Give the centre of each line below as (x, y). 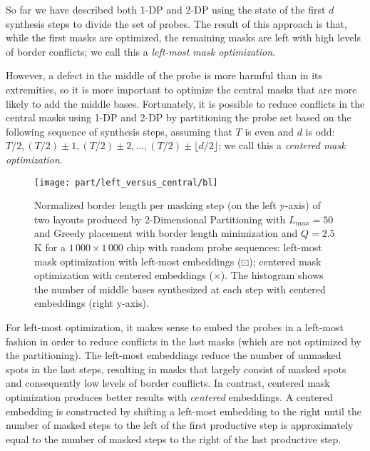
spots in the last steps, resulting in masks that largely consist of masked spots (176, 369)
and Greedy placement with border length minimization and (166, 233)
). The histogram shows (272, 275)
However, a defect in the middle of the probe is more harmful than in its (164, 75)
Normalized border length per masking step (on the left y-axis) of (178, 205)
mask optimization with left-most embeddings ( (138, 261)
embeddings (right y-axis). (92, 303)
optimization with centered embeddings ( (124, 275)
